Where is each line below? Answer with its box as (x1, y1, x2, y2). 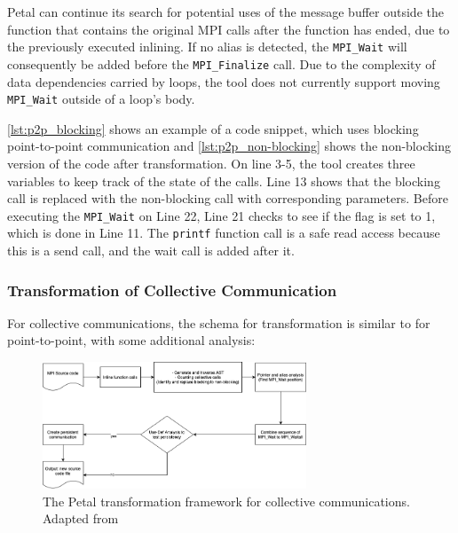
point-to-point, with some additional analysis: (7, 331, 256, 349)
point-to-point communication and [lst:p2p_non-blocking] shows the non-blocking (7, 137, 452, 155)
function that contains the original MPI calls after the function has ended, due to (7, 20, 450, 38)
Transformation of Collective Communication (7, 278, 337, 301)
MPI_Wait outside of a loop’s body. (7, 90, 195, 108)
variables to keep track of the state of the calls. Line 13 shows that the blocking (7, 171, 440, 190)
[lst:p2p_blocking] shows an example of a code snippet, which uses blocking (7, 119, 419, 137)
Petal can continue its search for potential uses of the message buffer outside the (7, 3, 444, 20)
